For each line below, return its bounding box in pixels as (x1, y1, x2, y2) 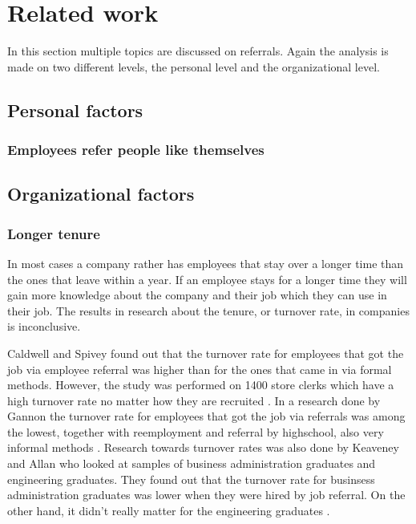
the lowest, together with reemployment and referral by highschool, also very (7, 423, 384, 440)
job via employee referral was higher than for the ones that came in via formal (7, 360, 392, 377)
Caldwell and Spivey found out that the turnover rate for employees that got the (7, 344, 404, 361)
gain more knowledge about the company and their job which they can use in (7, 286, 387, 303)
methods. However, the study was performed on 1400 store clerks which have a (7, 376, 394, 393)
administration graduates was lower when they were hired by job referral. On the (7, 486, 406, 503)
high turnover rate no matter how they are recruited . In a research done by (7, 392, 381, 408)
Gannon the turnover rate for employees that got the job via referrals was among (7, 408, 406, 424)
